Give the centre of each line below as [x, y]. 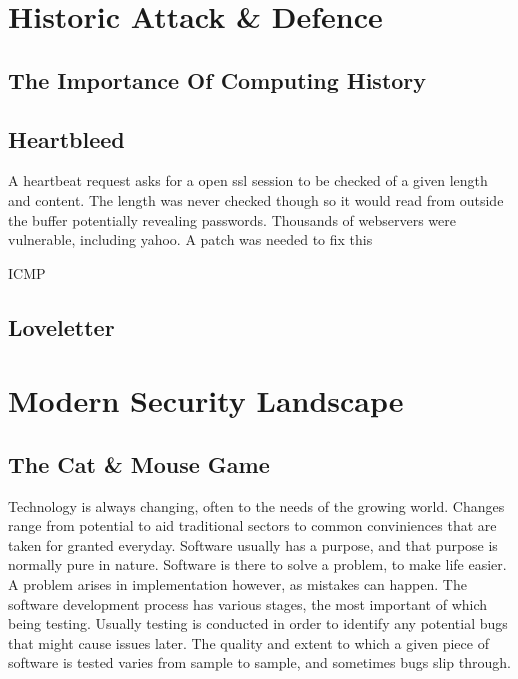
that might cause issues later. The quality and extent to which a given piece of [248, 642]
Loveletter [61, 326]
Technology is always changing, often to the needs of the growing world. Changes [256, 505]
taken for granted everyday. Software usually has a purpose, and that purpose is [253, 544]
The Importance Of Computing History [217, 79]
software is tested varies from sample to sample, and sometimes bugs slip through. [259, 662]
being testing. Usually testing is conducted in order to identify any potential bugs [258, 623]
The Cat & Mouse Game [139, 463]
